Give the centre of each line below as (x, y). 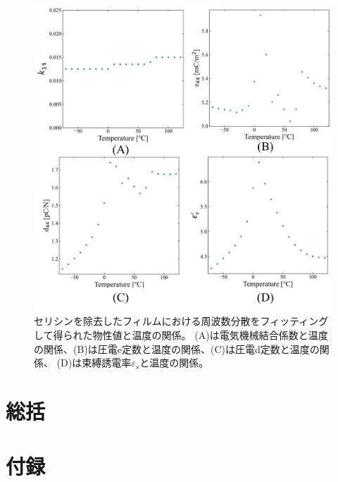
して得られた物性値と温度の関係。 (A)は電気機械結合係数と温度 (181, 334)
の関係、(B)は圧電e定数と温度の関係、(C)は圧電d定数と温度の (177, 348)
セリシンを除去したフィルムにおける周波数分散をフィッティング (181, 321)
